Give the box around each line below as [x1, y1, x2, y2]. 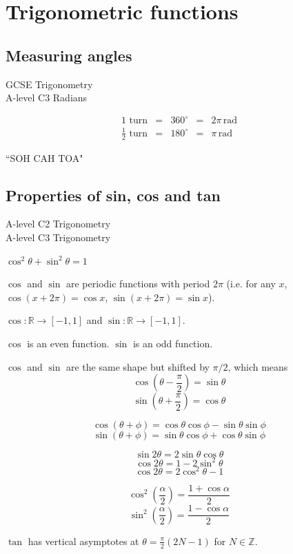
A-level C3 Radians [6, 90, 88, 105]
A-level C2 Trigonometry [6, 216, 111, 231]
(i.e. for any [226, 276, 276, 291]
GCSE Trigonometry [6, 76, 93, 91]
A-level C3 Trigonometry [6, 230, 111, 245]
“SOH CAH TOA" [6, 150, 83, 165]
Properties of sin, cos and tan [6, 184, 221, 205]
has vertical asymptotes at [28, 533, 139, 548]
